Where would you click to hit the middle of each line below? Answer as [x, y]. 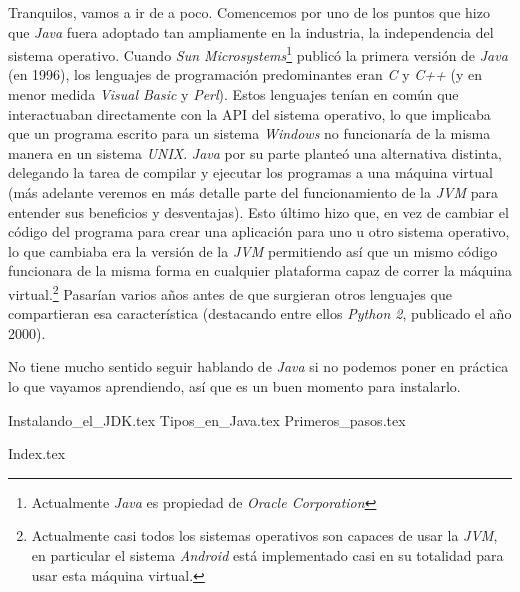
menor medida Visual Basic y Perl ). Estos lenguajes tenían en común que [233, 94]
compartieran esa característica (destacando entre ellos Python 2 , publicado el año [260, 313]
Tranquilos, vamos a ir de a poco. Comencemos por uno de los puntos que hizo [249, 12]
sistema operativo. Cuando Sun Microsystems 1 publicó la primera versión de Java [258, 53]
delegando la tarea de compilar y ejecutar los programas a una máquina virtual [250, 172]
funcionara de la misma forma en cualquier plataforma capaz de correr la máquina [260, 270]
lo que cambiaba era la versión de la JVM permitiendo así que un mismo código [253, 250]
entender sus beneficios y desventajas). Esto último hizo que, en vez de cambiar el [258, 211]
